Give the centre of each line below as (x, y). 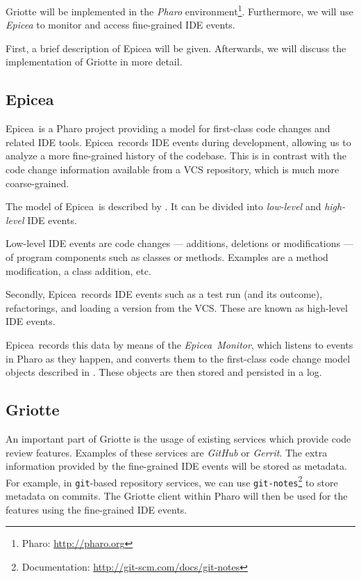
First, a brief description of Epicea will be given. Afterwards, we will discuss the (176, 48)
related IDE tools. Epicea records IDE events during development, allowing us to (178, 142)
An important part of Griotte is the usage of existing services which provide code (178, 438)
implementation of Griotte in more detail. (94, 62)
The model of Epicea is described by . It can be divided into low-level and (163, 206)
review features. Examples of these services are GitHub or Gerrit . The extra (167, 452)
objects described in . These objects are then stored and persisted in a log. (164, 372)
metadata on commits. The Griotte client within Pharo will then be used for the (177, 496)
